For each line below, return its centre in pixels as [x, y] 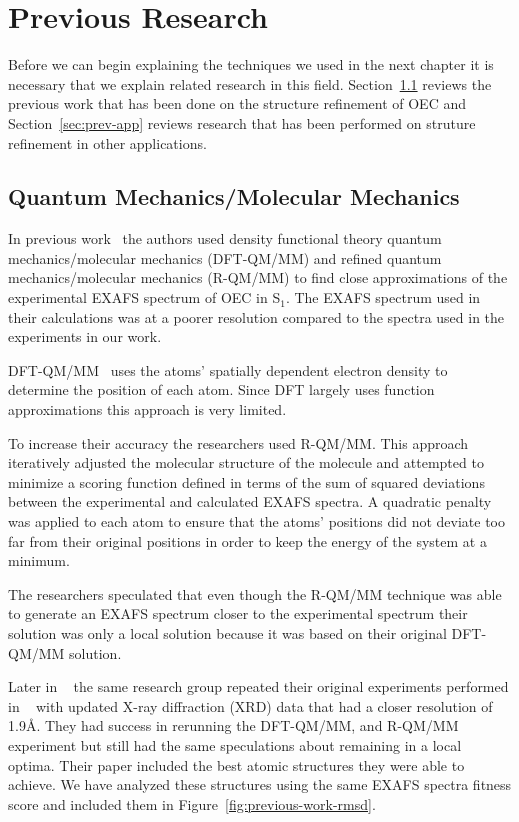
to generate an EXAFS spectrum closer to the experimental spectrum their [238, 613]
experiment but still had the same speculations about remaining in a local [235, 744]
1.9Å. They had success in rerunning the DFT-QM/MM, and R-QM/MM [233, 725]
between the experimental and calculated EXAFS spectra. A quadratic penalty [250, 501]
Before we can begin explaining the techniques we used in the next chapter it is [251, 64]
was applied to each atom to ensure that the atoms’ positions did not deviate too [257, 521]
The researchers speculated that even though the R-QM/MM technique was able [255, 593]
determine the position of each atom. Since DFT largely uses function [221, 389]
